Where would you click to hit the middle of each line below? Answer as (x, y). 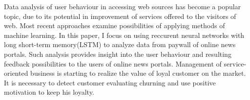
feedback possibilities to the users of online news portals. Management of (113, 63)
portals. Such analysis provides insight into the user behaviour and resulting (118, 54)
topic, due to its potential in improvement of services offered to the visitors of (120, 16)
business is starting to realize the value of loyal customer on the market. (138, 73)
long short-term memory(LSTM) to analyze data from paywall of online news (120, 44)
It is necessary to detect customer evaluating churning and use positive (110, 82)
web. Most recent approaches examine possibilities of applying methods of (115, 25)
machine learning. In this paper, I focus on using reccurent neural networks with (124, 35)
